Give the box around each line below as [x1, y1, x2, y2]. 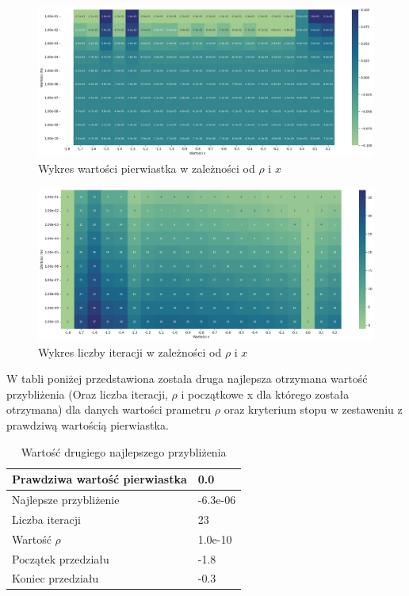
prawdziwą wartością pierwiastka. [6, 416, 169, 433]
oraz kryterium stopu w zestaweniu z [224, 401, 403, 418]
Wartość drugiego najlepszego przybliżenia [21, 443, 227, 460]
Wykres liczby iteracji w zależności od [38, 343, 222, 360]
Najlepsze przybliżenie [12, 491, 120, 508]
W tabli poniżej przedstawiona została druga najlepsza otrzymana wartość [6, 370, 368, 387]
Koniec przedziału [12, 570, 99, 586]
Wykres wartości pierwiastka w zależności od [38, 160, 255, 177]
